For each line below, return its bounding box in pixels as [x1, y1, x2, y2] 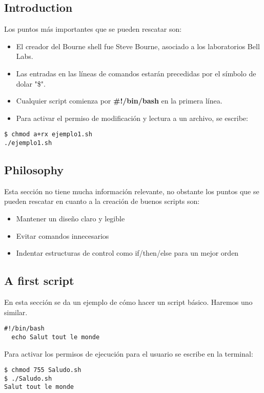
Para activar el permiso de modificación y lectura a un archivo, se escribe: [16, 112, 248, 123]
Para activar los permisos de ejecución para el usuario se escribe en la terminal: [4, 348, 253, 359]
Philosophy [4, 162, 64, 178]
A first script [4, 273, 74, 288]
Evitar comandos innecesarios [16, 230, 109, 241]
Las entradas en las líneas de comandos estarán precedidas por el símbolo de [16, 68, 256, 78]
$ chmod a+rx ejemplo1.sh [4, 131, 92, 138]
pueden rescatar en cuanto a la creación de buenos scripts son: [4, 196, 200, 206]
